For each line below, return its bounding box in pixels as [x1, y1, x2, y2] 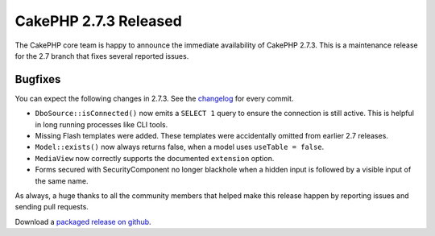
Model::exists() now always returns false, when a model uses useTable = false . [35, 142, 325, 152]
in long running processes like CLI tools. [35, 119, 168, 129]
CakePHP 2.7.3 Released [14, 12, 183, 30]
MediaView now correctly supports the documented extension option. [35, 153, 275, 163]
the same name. [35, 176, 89, 185]
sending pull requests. [14, 202, 89, 212]
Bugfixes [14, 72, 61, 86]
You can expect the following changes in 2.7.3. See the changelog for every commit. [14, 93, 294, 103]
